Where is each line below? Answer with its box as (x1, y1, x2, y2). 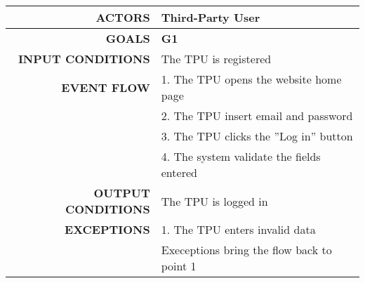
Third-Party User (161, 9, 260, 25)
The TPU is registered (161, 51, 272, 67)
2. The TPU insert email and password (161, 107, 353, 124)
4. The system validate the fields (161, 148, 321, 164)
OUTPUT (93, 185, 150, 201)
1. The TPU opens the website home (161, 71, 342, 87)
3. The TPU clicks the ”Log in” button (161, 128, 353, 144)
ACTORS (95, 9, 150, 25)
